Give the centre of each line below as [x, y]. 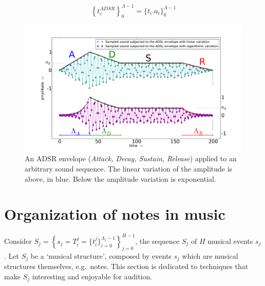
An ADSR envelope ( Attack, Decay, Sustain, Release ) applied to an [131, 158]
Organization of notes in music [115, 214]
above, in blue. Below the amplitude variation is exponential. [120, 178]
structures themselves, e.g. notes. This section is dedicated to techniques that [126, 266]
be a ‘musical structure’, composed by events [101, 255]
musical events [230, 241]
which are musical [210, 255]
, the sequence [157, 241]
